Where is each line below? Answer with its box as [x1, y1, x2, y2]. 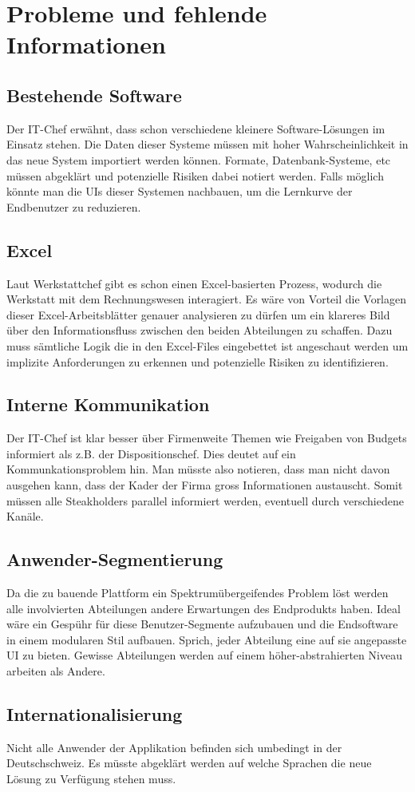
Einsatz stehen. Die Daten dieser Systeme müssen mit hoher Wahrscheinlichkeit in [6, 136, 409, 152]
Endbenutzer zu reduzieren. [6, 198, 141, 215]
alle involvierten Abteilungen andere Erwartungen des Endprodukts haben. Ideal [6, 600, 401, 616]
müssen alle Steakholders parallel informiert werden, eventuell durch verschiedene [6, 492, 404, 509]
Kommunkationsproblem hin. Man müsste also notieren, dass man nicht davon [6, 461, 390, 477]
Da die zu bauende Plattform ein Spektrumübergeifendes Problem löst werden [6, 584, 389, 601]
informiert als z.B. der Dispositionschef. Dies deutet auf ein [6, 445, 296, 461]
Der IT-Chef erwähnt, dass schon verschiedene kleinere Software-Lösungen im [6, 120, 385, 137]
